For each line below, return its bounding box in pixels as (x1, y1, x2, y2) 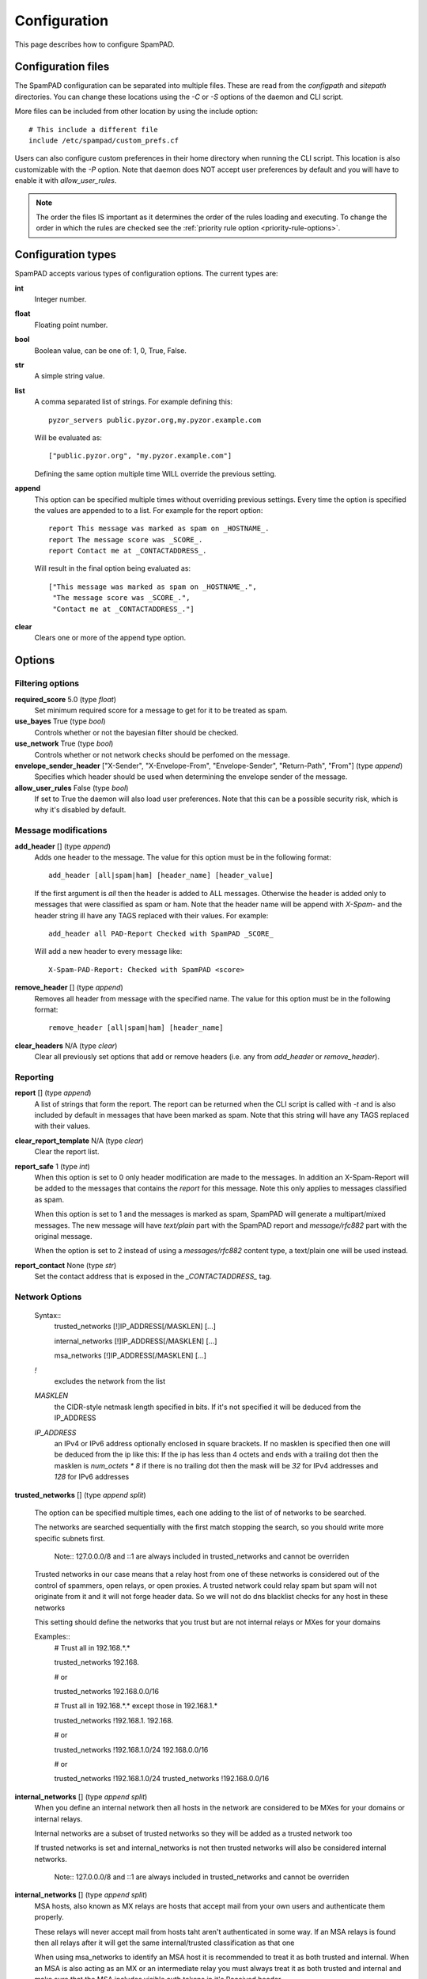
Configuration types (14, 248, 117, 261)
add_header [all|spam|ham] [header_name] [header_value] (48, 871, 274, 880)
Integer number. (34, 294, 87, 304)
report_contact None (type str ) (14, 1260, 117, 1270)
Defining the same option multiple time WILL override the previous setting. (34, 469, 277, 478)
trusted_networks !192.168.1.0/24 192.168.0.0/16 (54, 1745, 209, 1754)
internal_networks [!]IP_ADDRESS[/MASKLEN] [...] (54, 1336, 217, 1346)
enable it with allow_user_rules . (14, 176, 117, 185)
